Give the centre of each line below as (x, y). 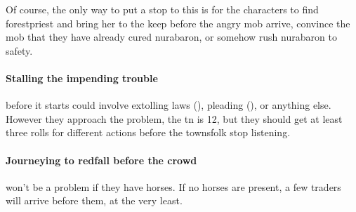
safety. (19, 50)
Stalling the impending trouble (82, 78)
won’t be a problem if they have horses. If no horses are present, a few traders (173, 186)
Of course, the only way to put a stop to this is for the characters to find (162, 9)
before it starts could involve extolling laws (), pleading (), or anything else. (169, 105)
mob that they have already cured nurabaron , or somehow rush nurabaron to (171, 37)
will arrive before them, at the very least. (94, 200)
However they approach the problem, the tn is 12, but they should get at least (174, 118)
